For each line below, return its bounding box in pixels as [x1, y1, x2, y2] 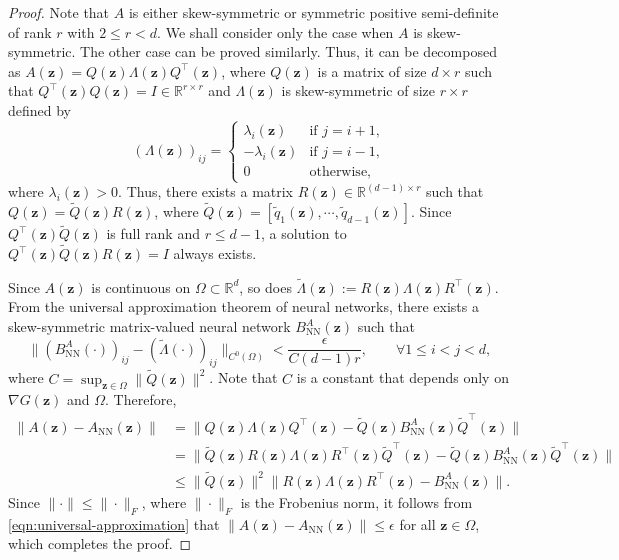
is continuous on [91, 276, 191, 297]
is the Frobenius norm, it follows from [240, 491, 473, 512]
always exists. [173, 243, 257, 263]
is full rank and [106, 223, 200, 244]
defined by [8, 99, 72, 120]
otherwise [309, 164, 368, 179]
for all [399, 513, 436, 534]
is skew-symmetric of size [281, 80, 436, 101]
